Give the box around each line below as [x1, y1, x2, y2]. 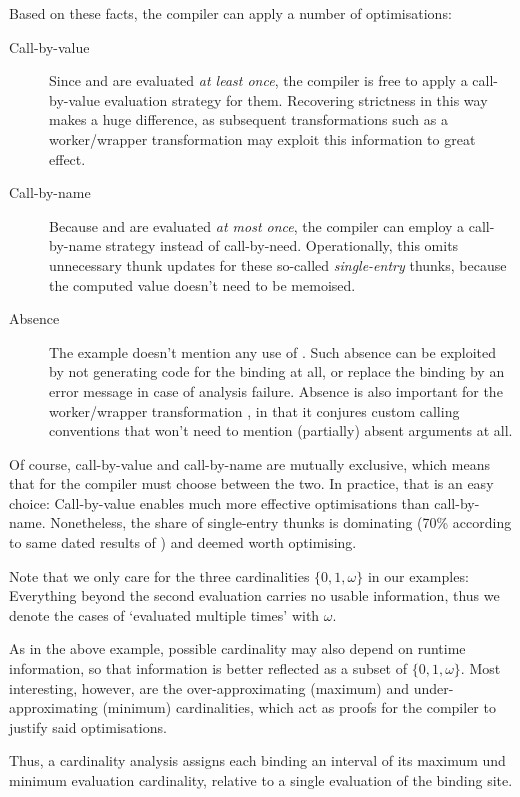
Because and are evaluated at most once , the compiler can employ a [49, 215, 465, 236]
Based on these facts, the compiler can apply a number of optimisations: [9, 3, 452, 23]
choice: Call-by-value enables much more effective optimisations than [9, 492, 430, 513]
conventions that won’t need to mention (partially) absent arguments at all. [49, 420, 513, 441]
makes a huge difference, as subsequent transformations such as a [49, 109, 448, 130]
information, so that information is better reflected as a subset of [9, 658, 407, 679]
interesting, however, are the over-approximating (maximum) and [9, 677, 410, 698]
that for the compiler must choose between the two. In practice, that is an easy [9, 473, 494, 494]
